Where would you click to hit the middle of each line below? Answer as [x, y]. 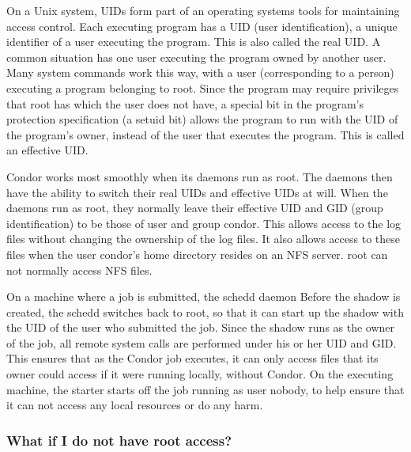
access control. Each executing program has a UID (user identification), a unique [202, 26]
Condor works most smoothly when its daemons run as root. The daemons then [200, 176]
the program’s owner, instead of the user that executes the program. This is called [205, 134]
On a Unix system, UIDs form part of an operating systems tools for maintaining [203, 10]
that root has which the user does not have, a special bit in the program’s [185, 103]
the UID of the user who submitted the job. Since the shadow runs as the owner [201, 327]
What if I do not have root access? [119, 440]
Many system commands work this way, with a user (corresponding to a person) [200, 72]
